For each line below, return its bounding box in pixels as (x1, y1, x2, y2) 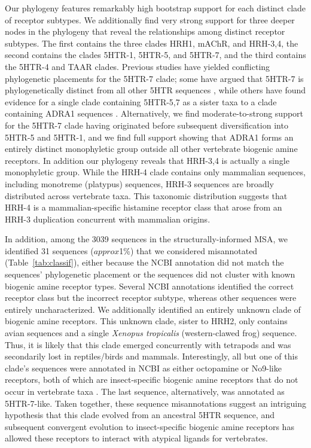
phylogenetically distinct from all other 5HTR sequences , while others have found (5, 84, 306, 96)
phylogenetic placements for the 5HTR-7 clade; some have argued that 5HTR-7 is (5, 72, 304, 84)
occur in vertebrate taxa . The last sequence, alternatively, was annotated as (5, 385, 285, 397)
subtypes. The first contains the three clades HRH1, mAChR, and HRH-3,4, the (5, 36, 298, 49)
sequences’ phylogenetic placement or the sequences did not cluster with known (5, 268, 295, 281)
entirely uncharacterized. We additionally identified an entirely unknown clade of (5, 303, 301, 315)
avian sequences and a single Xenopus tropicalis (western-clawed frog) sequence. (5, 327, 297, 339)
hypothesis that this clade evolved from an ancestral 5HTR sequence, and (5, 409, 275, 421)
